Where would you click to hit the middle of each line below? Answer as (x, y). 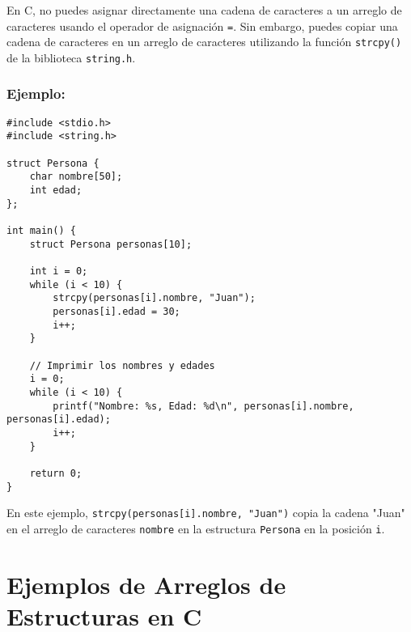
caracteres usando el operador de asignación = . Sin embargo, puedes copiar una (202, 25)
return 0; (56, 473)
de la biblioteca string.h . (71, 57)
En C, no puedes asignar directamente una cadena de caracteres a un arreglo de (204, 10)
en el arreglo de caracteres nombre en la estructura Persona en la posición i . (196, 528)
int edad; (56, 191)
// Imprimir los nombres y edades (122, 365)
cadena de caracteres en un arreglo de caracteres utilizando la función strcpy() (204, 42)
